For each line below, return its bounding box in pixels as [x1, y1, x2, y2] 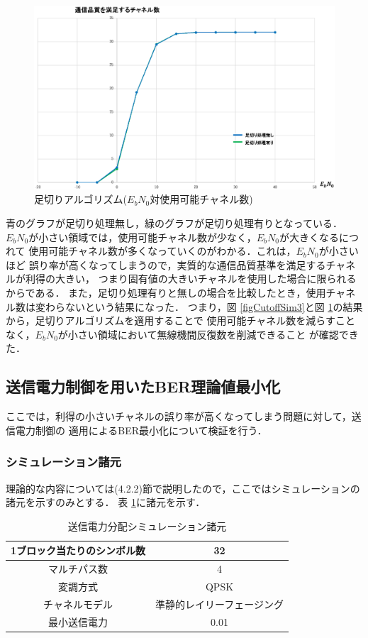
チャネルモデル [43, 596, 113, 611]
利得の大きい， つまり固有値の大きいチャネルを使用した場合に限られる [25, 271, 357, 286]
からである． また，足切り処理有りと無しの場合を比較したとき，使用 [6, 285, 326, 299]
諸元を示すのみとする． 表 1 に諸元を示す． [6, 495, 206, 510]
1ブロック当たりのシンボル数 [11, 543, 146, 558]
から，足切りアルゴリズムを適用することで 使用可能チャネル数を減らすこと [6, 313, 355, 328]
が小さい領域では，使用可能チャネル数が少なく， [28, 229, 257, 244]
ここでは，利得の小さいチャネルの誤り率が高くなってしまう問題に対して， [6, 409, 352, 424]
